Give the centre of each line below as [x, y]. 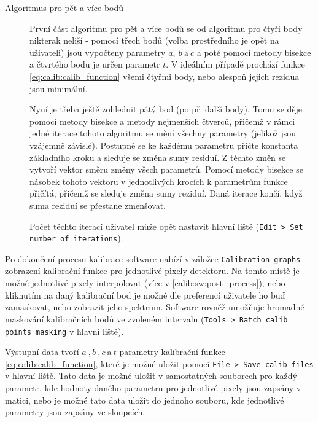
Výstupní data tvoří [42, 352]
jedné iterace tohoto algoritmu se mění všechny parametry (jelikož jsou [163, 133]
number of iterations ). [76, 238]
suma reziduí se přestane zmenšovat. [98, 205]
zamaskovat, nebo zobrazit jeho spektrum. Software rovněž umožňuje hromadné [155, 307]
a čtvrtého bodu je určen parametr [95, 64]
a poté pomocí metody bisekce [254, 52]
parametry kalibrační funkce [172, 352]
